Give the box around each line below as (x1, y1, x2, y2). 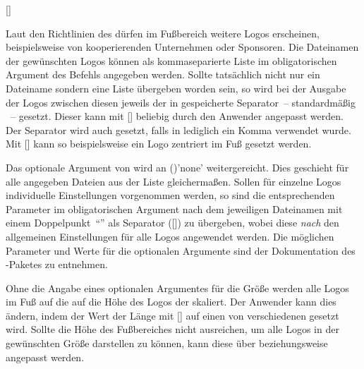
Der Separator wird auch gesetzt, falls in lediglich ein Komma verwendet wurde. (6, 122, 351, 137)
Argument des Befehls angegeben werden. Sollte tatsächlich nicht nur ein (6, 67, 320, 82)
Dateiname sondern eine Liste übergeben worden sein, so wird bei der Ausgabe (6, 80, 346, 95)
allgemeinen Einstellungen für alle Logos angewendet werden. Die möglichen (6, 229, 334, 243)
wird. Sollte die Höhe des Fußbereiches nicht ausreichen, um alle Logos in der (6, 322, 339, 337)
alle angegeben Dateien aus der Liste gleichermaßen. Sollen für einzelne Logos (6, 174, 341, 188)
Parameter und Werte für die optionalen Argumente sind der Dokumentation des (6, 243, 356, 258)
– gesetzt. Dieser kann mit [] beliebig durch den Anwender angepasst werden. (10, 109, 344, 123)
